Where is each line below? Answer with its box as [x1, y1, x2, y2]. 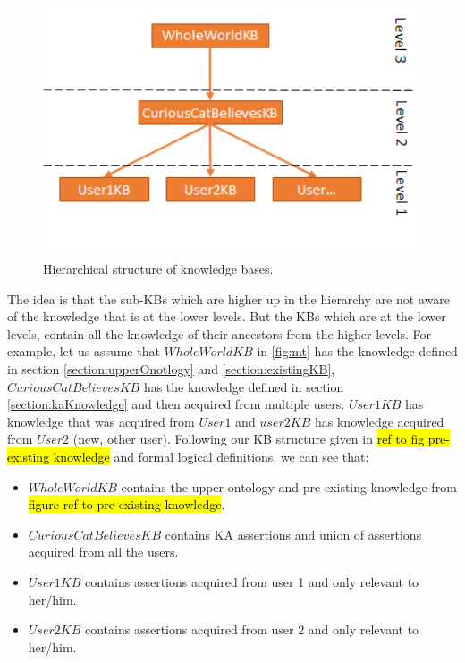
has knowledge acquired [314, 412, 444, 430]
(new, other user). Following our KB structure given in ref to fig [72, 429, 425, 448]
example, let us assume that [7, 342, 160, 361]
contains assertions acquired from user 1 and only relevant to [84, 572, 419, 591]
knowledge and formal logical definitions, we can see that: [53, 446, 369, 465]
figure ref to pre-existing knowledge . [28, 495, 225, 514]
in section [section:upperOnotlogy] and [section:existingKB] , [7, 360, 335, 378]
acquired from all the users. [28, 542, 179, 561]
